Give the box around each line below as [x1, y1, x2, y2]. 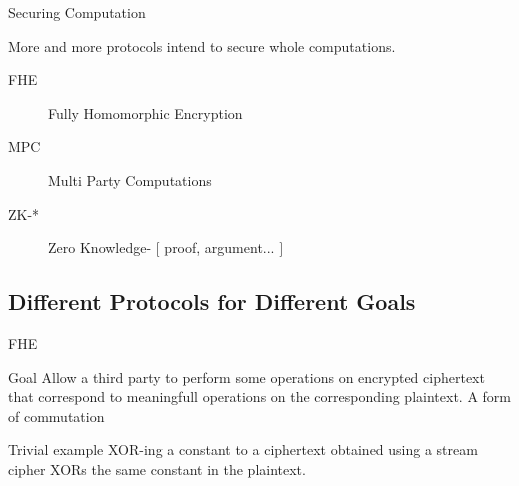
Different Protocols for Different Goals [8, 286, 416, 317]
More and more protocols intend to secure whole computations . [8, 35, 396, 56]
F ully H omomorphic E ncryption [48, 102, 243, 123]
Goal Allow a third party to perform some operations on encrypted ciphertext [8, 366, 485, 387]
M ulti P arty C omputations [48, 169, 212, 190]
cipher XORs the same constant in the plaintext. [8, 458, 306, 479]
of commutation [8, 405, 105, 426]
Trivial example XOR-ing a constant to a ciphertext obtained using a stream [8, 439, 478, 460]
